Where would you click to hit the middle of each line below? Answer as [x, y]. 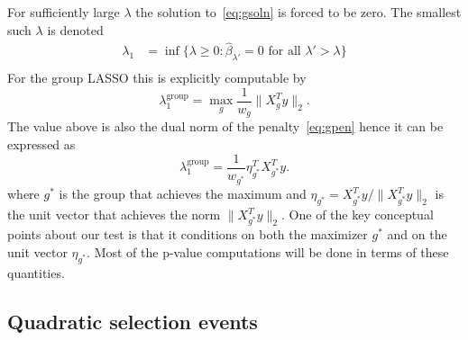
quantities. [36, 272]
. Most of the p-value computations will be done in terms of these [268, 252]
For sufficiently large [64, 12]
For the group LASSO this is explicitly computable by [157, 78]
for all [284, 52]
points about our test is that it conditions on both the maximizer [188, 234]
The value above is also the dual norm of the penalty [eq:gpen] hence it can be [225, 126]
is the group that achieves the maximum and [183, 194]
